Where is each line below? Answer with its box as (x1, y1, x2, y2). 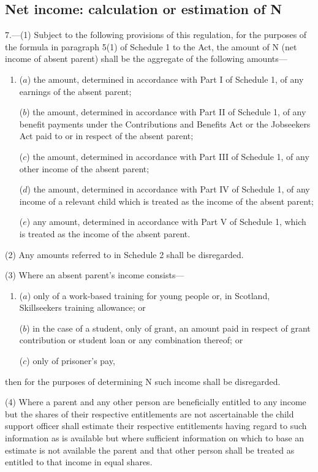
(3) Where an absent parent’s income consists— (5, 268, 184, 281)
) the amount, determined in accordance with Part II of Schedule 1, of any (26, 105, 306, 118)
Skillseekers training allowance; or (19, 301, 146, 314)
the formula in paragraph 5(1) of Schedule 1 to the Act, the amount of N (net (5, 40, 297, 53)
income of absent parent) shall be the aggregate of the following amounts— (5, 52, 287, 65)
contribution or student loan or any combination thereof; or (19, 333, 243, 346)
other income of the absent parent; (19, 162, 150, 175)
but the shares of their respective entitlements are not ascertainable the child (5, 407, 294, 420)
